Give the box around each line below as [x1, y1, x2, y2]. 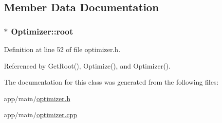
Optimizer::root [11, 25, 74, 37]
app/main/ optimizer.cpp [4, 109, 77, 120]
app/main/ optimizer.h [4, 93, 71, 103]
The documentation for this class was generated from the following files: [4, 77, 219, 87]
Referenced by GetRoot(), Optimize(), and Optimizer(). [4, 60, 171, 70]
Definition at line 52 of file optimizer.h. [4, 44, 121, 54]
